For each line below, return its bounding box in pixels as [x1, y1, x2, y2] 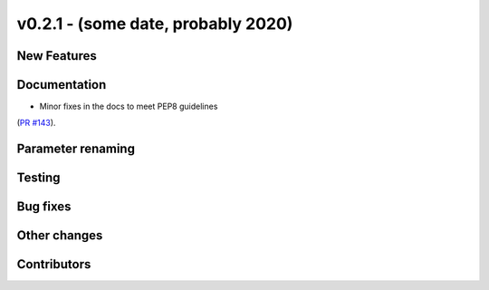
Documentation [16, 77, 107, 92]
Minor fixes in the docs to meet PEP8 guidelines [39, 101, 218, 112]
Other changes [16, 227, 103, 244]
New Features [16, 48, 97, 63]
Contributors [16, 256, 91, 272]
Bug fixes [16, 199, 72, 215]
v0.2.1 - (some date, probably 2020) [16, 14, 293, 34]
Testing [16, 170, 61, 186]
